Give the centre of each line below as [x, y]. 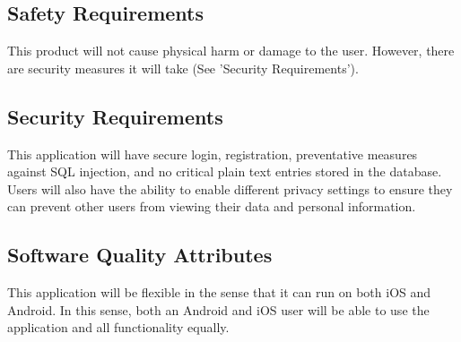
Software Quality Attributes [140, 255]
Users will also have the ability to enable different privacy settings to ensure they [230, 188]
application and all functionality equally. [118, 327]
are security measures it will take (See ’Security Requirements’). [183, 68]
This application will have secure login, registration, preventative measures [213, 154]
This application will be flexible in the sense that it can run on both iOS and [219, 292]
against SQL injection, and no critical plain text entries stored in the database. [225, 171]
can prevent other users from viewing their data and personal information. [212, 206]
